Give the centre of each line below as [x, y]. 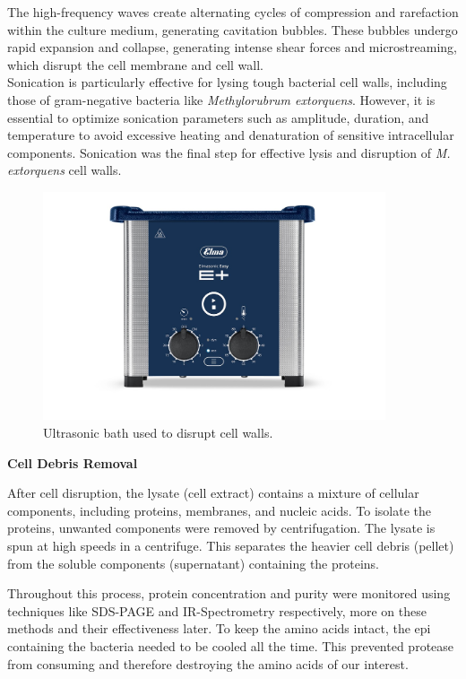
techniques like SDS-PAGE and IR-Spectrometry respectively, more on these [217, 610]
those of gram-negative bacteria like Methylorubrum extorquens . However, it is [221, 99]
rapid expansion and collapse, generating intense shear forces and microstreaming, [232, 47]
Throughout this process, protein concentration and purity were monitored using [229, 593]
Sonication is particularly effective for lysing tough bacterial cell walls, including [227, 82]
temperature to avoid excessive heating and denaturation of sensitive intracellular [231, 135]
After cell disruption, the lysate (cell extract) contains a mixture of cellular [213, 493]
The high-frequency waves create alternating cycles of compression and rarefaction [233, 12]
